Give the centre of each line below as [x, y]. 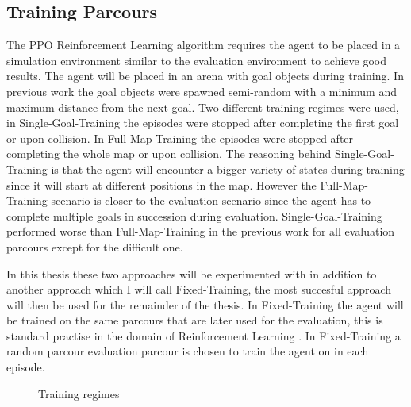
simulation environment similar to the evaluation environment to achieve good [196, 60]
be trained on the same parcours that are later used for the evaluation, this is [195, 320]
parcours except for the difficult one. [95, 246]
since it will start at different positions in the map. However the [161, 184]
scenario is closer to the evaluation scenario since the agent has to [211, 200]
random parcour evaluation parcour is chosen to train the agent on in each [188, 351]
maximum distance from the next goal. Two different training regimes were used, [203, 107]
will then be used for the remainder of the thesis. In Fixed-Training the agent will [205, 304]
